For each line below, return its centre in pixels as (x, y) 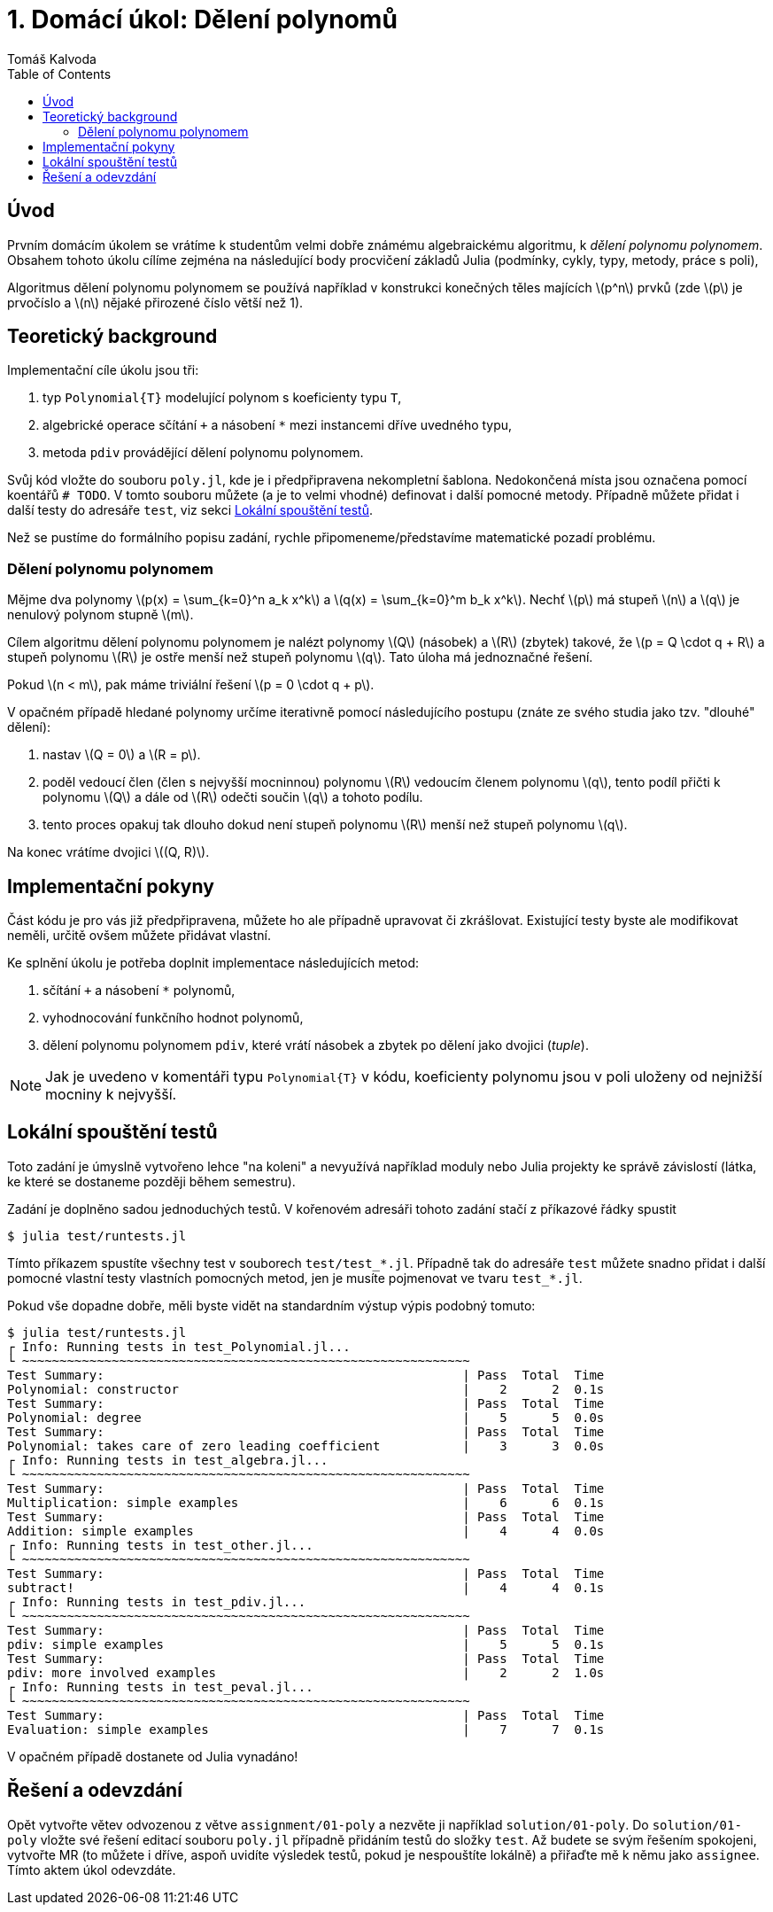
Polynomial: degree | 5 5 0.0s (306, 1417)
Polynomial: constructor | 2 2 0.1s (306, 1389)
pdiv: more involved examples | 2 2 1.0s (306, 1672)
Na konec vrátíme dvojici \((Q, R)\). (108, 852)
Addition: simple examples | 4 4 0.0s (306, 1531)
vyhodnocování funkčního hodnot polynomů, (173, 1018)
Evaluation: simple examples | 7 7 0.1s (306, 1729)
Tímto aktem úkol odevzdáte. (92, 1869)
